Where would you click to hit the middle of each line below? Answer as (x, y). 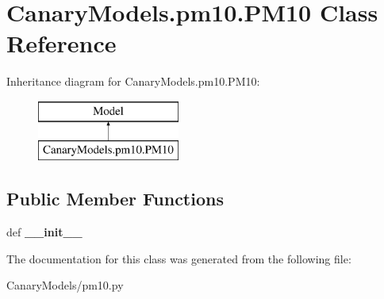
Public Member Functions (115, 199)
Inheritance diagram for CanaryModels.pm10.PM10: (133, 81)
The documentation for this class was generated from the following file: (179, 258)
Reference (61, 43)
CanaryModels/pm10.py (65, 285)
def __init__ (44, 232)
